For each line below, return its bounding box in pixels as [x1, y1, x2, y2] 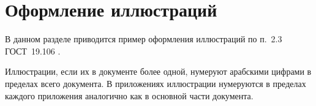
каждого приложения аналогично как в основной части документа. [5, 89, 254, 102]
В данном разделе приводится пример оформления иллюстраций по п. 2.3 [5, 32, 282, 45]
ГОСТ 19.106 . [5, 44, 61, 57]
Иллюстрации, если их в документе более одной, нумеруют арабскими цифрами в [5, 65, 312, 78]
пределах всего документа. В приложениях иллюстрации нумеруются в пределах [5, 77, 306, 89]
